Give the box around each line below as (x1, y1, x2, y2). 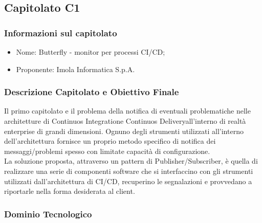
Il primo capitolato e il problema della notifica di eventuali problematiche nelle (4, 105, 251, 116)
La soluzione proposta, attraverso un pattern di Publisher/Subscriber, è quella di (4, 155, 258, 166)
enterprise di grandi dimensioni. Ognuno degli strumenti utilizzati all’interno (4, 125, 244, 136)
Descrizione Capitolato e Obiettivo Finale (4, 85, 179, 98)
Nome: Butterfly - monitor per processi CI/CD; (16, 47, 165, 57)
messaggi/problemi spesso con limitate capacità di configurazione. (4, 145, 210, 156)
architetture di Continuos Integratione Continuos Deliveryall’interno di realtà (4, 116, 246, 126)
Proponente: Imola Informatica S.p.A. (16, 63, 135, 74)
